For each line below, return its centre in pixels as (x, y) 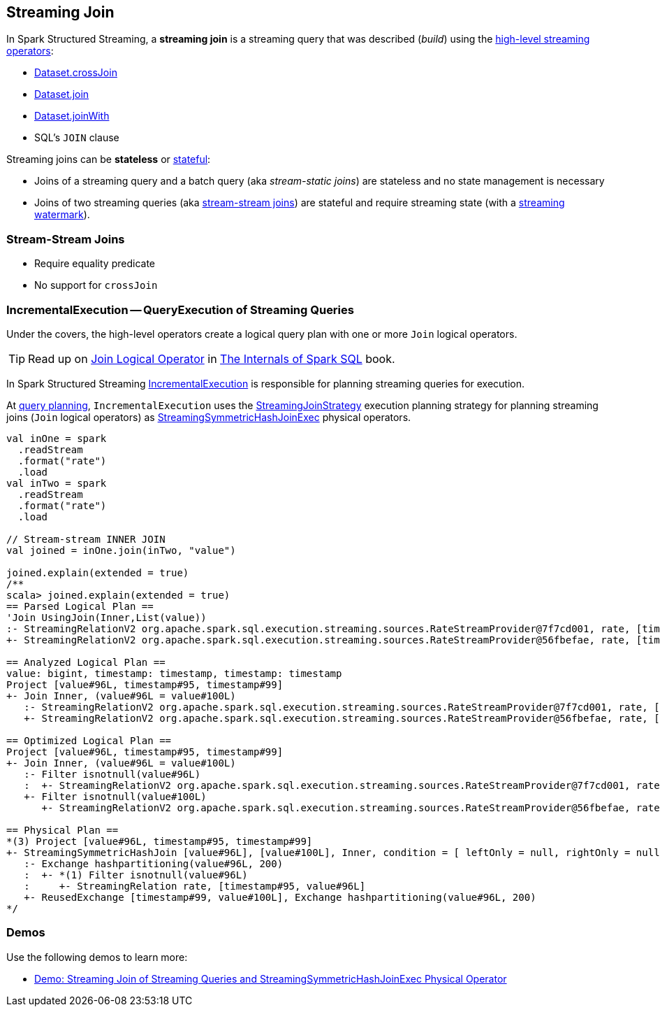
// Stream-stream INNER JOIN (86, 539)
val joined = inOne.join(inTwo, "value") (121, 550)
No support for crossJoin (96, 285)
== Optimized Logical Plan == (89, 740)
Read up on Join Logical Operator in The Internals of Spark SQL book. (212, 358)
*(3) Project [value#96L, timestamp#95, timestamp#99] (160, 841)
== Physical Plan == (63, 830)
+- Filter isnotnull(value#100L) (115, 796)
